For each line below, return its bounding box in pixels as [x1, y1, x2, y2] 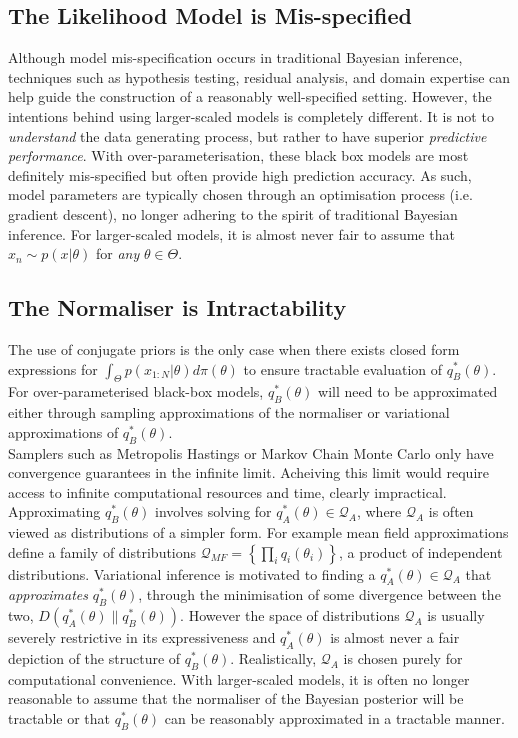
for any [95, 243, 140, 264]
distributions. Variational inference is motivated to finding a [8, 563, 376, 584]
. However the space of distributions [180, 605, 400, 626]
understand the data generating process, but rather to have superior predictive [8, 125, 487, 146]
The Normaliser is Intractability [8, 292, 347, 323]
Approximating [8, 501, 101, 522]
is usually [427, 605, 485, 626]
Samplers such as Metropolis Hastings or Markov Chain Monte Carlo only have [8, 442, 494, 463]
